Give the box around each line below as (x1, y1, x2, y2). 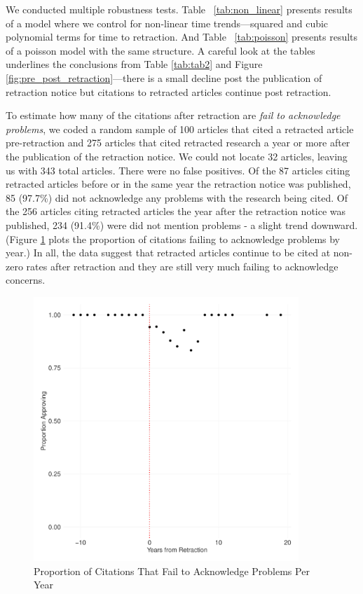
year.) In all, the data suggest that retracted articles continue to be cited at (6, 245, 331, 260)
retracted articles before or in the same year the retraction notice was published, (6, 177, 351, 191)
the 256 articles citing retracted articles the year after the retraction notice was (6, 204, 346, 219)
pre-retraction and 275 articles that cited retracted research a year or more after (6, 135, 350, 150)
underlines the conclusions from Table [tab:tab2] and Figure (6, 57, 263, 71)
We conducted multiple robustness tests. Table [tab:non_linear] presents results (6, 2, 352, 16)
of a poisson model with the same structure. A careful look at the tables (6, 43, 315, 57)
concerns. (6, 272, 46, 287)
